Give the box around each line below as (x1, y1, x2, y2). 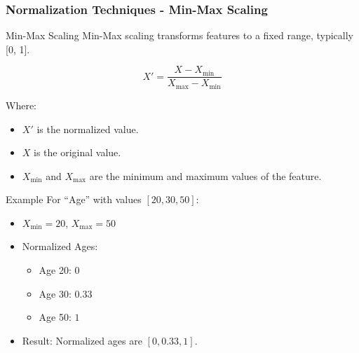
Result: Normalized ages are (22, 333, 142, 347)
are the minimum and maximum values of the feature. (89, 168, 322, 183)
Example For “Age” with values (6, 192, 142, 207)
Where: (6, 97, 36, 112)
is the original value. (34, 145, 121, 160)
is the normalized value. (36, 121, 139, 136)
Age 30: (39, 286, 72, 300)
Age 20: (39, 263, 72, 277)
